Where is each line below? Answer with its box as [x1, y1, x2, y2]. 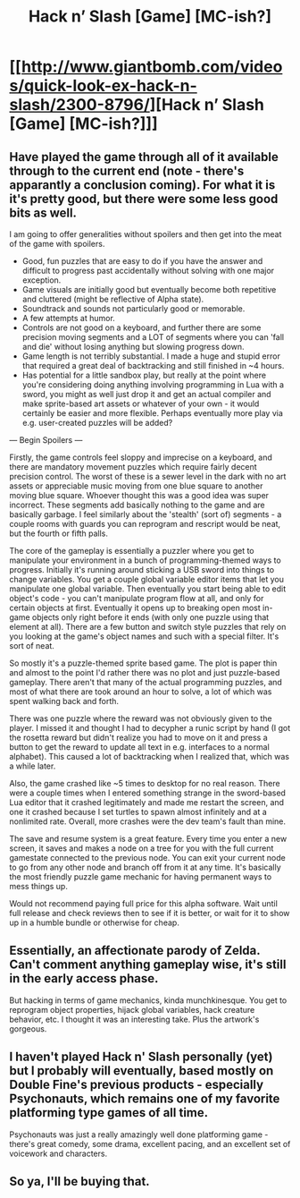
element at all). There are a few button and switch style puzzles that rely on [9, 622, 287, 632]
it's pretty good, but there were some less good [9, 191, 279, 207]
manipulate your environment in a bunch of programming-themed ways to [9, 555, 281, 565]
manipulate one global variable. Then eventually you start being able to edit [9, 583, 287, 594]
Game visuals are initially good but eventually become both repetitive [21, 285, 277, 294]
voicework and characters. [9, 1148, 108, 1159]
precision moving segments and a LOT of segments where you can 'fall [21, 332, 284, 342]
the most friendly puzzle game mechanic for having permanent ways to [9, 871, 272, 882]
